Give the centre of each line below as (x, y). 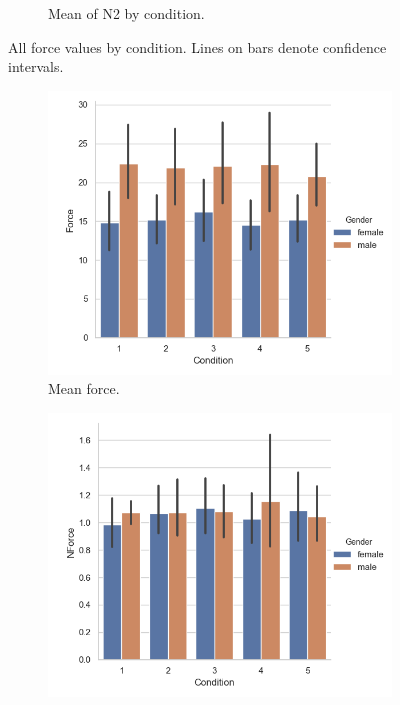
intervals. (36, 66)
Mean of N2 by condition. (126, 13)
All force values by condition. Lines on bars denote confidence (197, 46)
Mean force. (84, 388)
